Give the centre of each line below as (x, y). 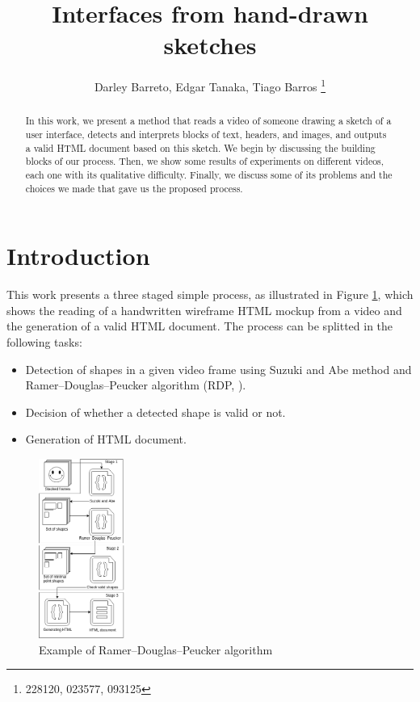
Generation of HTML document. (106, 439)
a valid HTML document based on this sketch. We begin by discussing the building (200, 147)
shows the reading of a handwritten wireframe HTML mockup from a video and (204, 310)
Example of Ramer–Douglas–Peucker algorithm (156, 649)
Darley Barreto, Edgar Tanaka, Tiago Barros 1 (210, 85)
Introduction (78, 256)
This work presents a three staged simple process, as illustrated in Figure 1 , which (210, 294)
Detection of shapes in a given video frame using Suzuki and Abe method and (218, 369)
